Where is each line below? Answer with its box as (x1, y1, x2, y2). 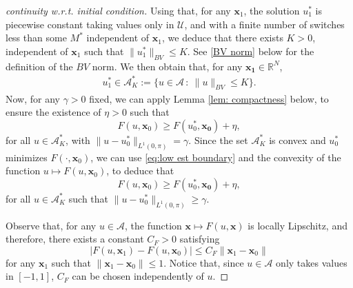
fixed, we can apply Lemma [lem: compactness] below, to (89, 91, 329, 105)
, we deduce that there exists (161, 30, 283, 45)
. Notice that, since (163, 255, 244, 269)
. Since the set (188, 132, 248, 147)
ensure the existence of (6, 105, 101, 119)
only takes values (276, 255, 347, 269)
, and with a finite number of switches (184, 17, 345, 31)
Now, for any (6, 91, 60, 105)
